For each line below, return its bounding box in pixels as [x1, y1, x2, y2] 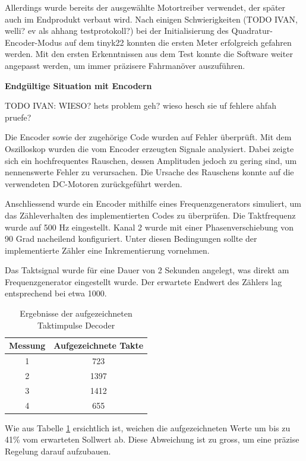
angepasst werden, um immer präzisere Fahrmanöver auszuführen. [5, 59, 245, 71]
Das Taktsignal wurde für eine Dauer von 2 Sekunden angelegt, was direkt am [5, 264, 289, 276]
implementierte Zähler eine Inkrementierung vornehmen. [5, 244, 210, 256]
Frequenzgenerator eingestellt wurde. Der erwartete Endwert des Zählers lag [5, 275, 282, 288]
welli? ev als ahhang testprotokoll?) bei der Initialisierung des [5, 24, 229, 37]
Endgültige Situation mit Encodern [5, 79, 152, 91]
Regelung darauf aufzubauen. [5, 444, 111, 457]
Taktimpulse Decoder [37, 318, 115, 331]
